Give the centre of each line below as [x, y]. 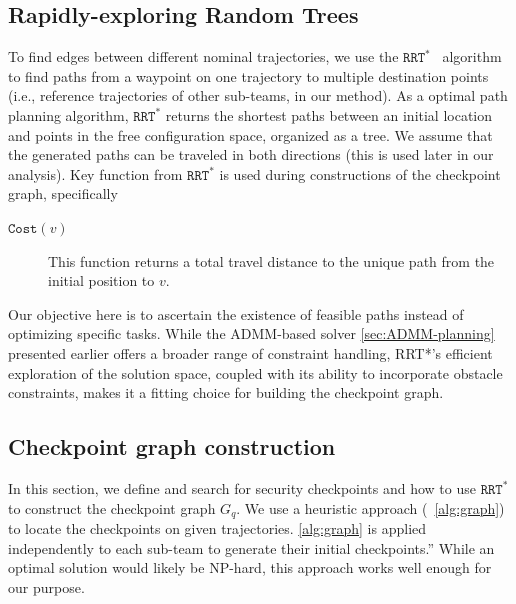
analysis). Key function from [95, 173]
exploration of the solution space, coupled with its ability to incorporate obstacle [255, 372]
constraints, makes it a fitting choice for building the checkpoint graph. [226, 392]
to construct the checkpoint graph [112, 507]
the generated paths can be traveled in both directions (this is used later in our [251, 154]
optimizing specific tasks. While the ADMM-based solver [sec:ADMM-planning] [251, 333]
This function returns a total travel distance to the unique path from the [271, 260]
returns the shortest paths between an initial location [329, 114]
